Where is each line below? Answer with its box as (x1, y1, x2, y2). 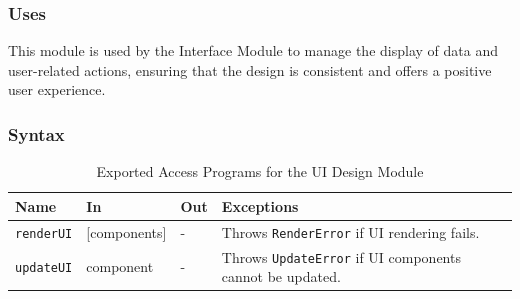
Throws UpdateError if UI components (221, 246, 461, 267)
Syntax (8, 121, 65, 146)
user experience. (8, 79, 106, 100)
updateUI (15, 261, 73, 276)
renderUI (15, 226, 73, 241)
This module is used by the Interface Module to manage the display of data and (8, 40, 498, 61)
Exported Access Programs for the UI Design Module (96, 161, 424, 182)
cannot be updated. (221, 266, 341, 287)
